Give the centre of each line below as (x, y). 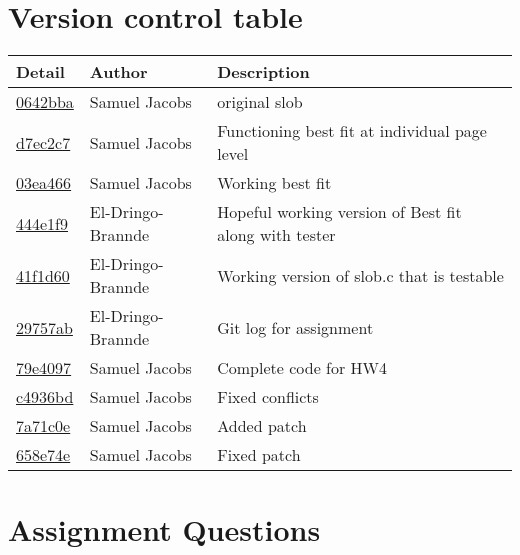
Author (118, 72)
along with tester (276, 235)
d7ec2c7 (43, 142)
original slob (260, 102)
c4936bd (45, 397)
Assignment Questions (164, 529)
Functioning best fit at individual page (352, 131)
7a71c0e (43, 426)
